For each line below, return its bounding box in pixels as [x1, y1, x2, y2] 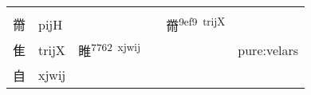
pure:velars [238, 40, 299, 59]
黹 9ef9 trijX [166, 14, 226, 35]
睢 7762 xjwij [78, 39, 141, 61]
